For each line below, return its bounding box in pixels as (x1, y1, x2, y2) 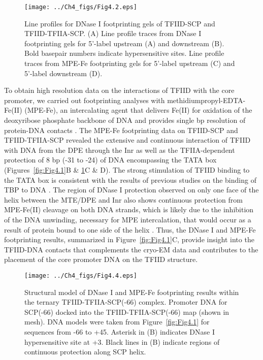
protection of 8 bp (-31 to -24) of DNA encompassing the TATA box (4, 154, 217, 165)
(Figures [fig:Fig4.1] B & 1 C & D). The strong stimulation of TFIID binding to (4, 164, 250, 175)
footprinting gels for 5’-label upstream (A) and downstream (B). (24, 38, 224, 48)
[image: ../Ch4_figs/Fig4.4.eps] (24, 272, 137, 279)
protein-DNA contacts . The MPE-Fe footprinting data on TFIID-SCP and (4, 124, 238, 135)
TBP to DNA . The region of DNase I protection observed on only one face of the (4, 184, 259, 195)
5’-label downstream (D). (24, 68, 103, 78)
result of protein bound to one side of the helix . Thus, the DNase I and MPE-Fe (4, 224, 256, 235)
